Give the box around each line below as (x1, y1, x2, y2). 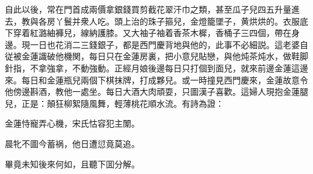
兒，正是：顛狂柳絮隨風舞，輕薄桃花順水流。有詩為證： (5, 97, 224, 109)
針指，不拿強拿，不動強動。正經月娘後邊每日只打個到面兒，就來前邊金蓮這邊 (5, 61, 308, 74)
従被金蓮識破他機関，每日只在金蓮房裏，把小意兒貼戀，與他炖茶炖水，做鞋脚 (5, 50, 308, 62)
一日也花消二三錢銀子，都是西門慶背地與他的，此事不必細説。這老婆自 (29, 38, 308, 50)
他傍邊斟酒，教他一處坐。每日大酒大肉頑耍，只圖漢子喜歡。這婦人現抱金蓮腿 (5, 85, 308, 98)
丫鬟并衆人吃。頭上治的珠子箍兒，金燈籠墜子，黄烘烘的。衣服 (55, 14, 300, 27)
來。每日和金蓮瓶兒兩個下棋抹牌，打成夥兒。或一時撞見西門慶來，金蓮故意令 (5, 73, 308, 86)
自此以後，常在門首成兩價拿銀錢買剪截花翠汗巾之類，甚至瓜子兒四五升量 (5, 3, 291, 15)
